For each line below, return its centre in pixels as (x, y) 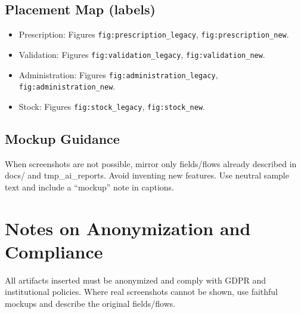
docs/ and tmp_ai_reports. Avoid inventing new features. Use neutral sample (147, 175)
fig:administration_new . (67, 86)
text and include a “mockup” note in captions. (89, 187)
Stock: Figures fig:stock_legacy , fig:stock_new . (112, 106)
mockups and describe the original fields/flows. (90, 303)
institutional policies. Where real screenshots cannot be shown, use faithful (142, 292)
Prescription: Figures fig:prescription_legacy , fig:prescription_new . (154, 34)
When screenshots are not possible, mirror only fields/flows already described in (151, 163)
